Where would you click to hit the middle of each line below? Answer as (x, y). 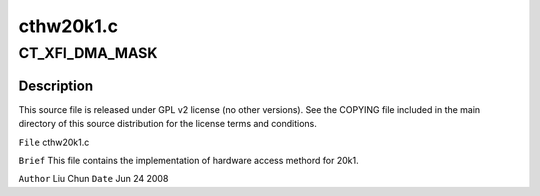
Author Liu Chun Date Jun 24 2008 (93, 179)
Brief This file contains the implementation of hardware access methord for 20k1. (188, 160)
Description (56, 85)
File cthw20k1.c (54, 142)
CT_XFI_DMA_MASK (88, 53)
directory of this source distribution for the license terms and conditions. (167, 124)
